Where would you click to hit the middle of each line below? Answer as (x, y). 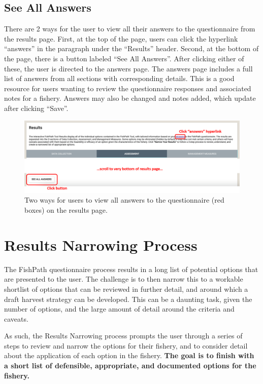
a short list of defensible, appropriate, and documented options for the (130, 366)
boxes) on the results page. (66, 210)
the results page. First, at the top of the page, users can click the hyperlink (121, 38)
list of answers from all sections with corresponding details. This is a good (119, 78)
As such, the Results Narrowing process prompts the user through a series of (123, 336)
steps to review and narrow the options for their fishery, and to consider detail (126, 345)
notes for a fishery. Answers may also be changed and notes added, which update (130, 98)
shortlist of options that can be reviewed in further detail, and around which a (126, 289)
